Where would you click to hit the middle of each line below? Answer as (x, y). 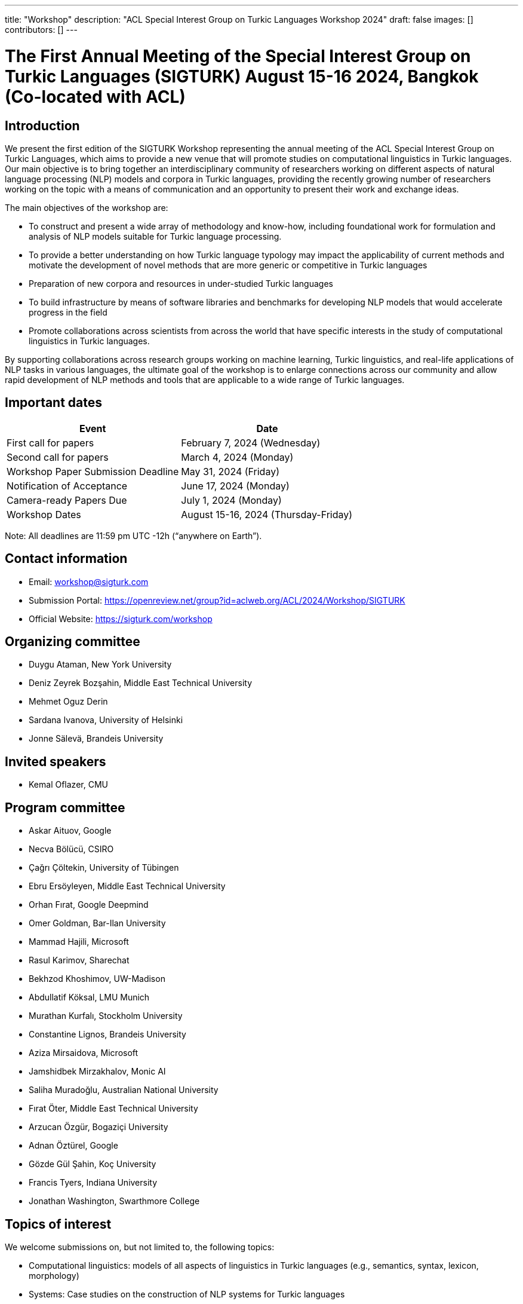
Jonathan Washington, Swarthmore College (114, 1201)
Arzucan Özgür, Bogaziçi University (99, 1127)
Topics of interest (58, 1224)
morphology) (54, 1275)
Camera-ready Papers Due (67, 500)
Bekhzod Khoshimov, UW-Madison (97, 979)
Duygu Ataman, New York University (100, 665)
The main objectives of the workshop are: (87, 207)
